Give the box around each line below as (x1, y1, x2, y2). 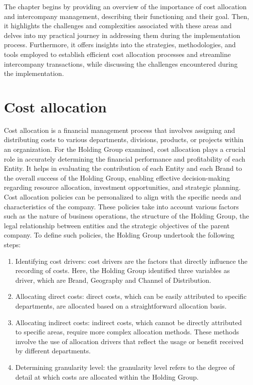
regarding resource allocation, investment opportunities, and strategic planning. (4, 182, 241, 192)
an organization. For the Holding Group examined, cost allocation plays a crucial (4, 144, 246, 154)
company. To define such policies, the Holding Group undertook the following (4, 230, 235, 240)
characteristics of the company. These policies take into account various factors (4, 201, 239, 211)
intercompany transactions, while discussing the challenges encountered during (4, 58, 238, 69)
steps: (4, 239, 21, 249)
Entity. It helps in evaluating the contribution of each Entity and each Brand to (4, 163, 242, 173)
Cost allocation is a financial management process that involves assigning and (4, 125, 235, 135)
